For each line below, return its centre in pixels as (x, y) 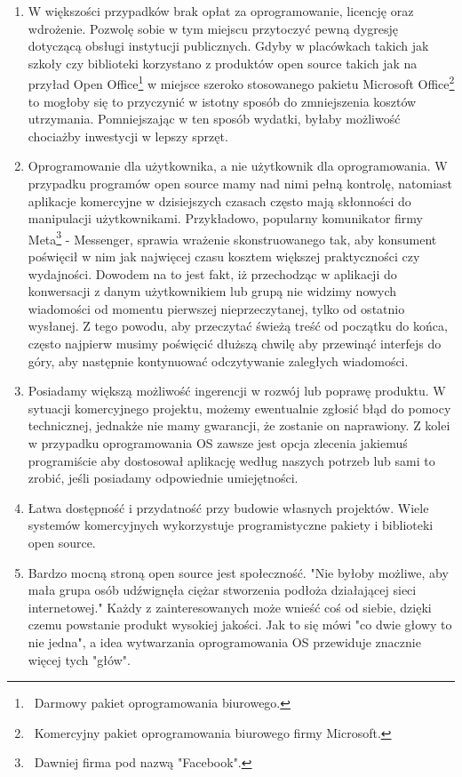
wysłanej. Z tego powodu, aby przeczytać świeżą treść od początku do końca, (238, 326)
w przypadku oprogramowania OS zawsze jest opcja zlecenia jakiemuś (218, 442)
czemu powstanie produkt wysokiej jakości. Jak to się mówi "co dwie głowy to (240, 625)
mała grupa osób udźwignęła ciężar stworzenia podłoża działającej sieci (222, 590)
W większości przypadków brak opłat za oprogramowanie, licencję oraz (221, 11)
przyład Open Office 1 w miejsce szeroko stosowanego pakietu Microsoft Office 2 (241, 83)
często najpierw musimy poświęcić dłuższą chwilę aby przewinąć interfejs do (235, 343)
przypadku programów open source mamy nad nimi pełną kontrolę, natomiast (240, 183)
